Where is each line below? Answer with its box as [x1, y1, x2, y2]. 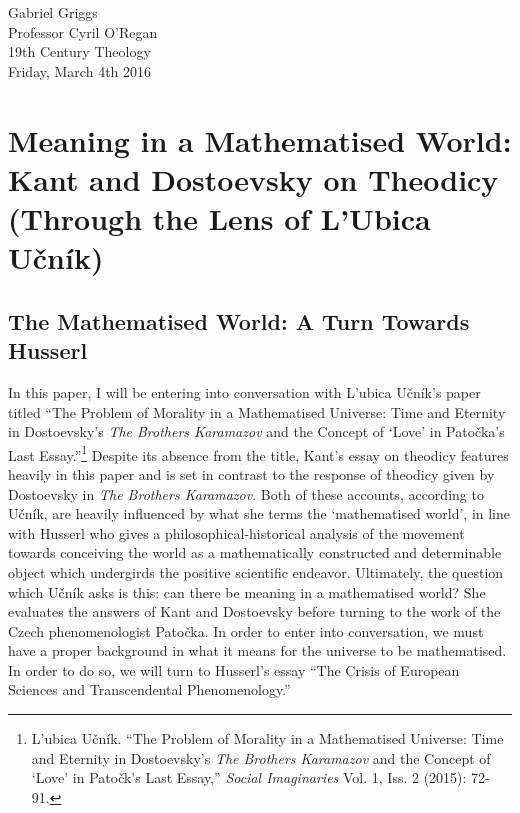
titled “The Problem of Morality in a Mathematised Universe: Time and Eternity [8, 401, 506, 422]
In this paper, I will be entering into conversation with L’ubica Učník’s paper [8, 381, 481, 402]
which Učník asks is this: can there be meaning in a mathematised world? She [8, 581, 486, 602]
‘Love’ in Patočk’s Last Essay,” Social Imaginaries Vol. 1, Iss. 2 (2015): [31, 767, 467, 788]
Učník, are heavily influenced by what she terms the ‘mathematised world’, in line [8, 503, 511, 524]
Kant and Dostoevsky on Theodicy [8, 158, 499, 199]
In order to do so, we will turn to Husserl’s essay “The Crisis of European [8, 659, 460, 680]
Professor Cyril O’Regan [8, 21, 158, 42]
